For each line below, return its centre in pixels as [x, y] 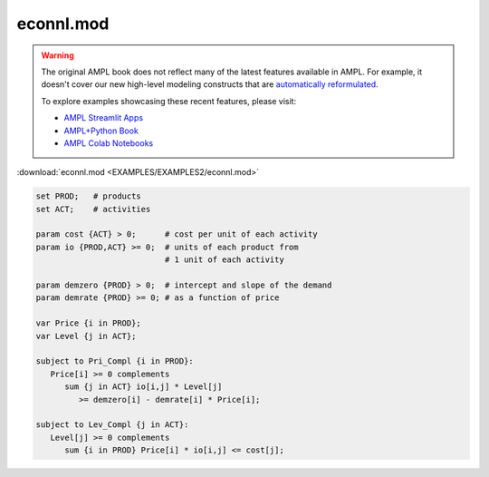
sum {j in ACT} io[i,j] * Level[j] [144, 387]
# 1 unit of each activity [224, 260]
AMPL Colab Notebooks [109, 143]
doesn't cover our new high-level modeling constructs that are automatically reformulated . [210, 84]
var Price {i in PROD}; [89, 323]
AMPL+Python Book [101, 131]
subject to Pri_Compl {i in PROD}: [115, 361]
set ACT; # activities [93, 209]
